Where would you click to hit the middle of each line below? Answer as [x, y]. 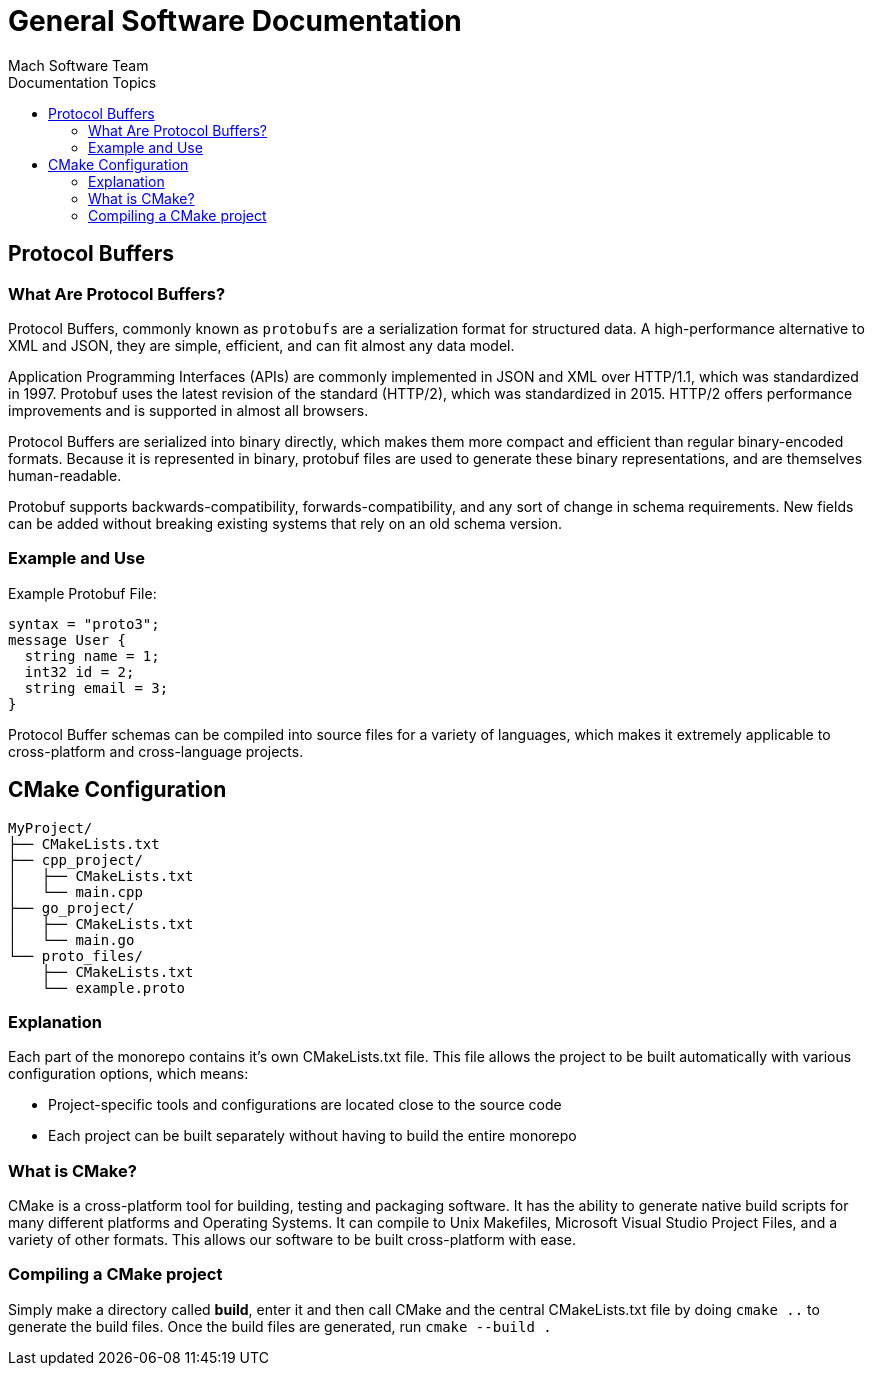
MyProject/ [50, 827]
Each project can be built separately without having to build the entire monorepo [312, 1136]
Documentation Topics [82, 82]
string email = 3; [96, 687]
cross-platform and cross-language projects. [156, 751]
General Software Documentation [235, 21]
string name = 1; [92, 655]
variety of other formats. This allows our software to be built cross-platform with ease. [292, 1240]
